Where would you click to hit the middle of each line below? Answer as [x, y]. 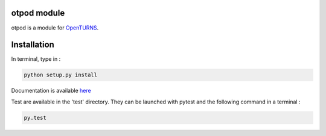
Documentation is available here [51, 91]
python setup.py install [61, 75]
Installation [33, 45]
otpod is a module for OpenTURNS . [55, 28]
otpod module [38, 13]
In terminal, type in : [36, 59]
